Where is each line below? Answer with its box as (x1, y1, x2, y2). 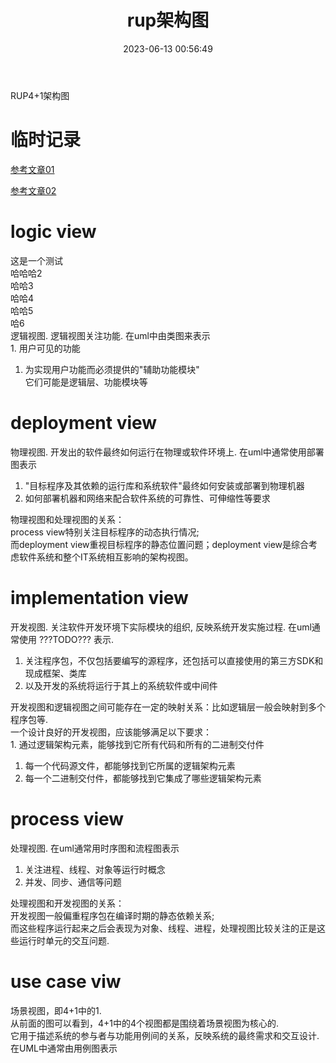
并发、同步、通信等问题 (24, 876, 122, 888)
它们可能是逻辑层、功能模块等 (24, 376, 148, 388)
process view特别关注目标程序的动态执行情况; (10, 526, 200, 538)
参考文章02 (10, 184, 57, 196)
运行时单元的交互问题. (18, 934, 110, 946)
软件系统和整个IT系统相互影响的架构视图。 (18, 551, 194, 563)
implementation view (10, 586, 189, 609)
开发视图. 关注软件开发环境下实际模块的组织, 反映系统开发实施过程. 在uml (10, 621, 312, 633)
